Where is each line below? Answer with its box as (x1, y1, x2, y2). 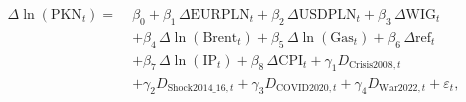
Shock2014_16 (167, 82, 226, 93)
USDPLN (298, 8, 357, 23)
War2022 (379, 82, 418, 93)
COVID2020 (275, 82, 329, 93)
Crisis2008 (348, 60, 393, 71)
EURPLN (190, 8, 250, 23)
